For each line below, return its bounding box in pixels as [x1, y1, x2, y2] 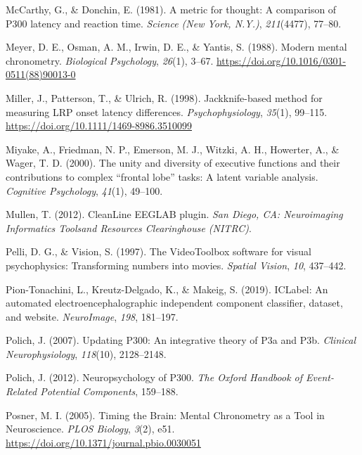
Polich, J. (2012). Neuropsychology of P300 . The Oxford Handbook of [6, 370, 303, 385]
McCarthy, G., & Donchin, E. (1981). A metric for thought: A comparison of [6, 2, 337, 16]
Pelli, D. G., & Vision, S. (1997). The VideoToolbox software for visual [6, 244, 311, 259]
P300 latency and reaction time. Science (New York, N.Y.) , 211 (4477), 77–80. [6, 15, 342, 30]
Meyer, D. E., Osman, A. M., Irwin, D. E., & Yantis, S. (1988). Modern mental [6, 39, 347, 54]
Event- [306, 370, 334, 385]
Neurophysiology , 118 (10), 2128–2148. [6, 346, 167, 361]
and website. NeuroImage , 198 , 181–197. [6, 309, 179, 323]
